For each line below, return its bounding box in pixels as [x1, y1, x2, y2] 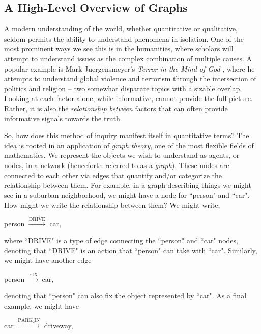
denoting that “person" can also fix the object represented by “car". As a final [4, 290, 247, 301]
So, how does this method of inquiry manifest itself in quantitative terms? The [4, 130, 249, 141]
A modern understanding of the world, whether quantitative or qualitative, [4, 23, 238, 34]
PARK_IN [18, 317, 40, 323]
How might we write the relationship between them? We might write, [4, 199, 220, 210]
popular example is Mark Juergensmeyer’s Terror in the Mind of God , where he [4, 63, 255, 74]
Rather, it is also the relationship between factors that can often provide [4, 103, 228, 113]
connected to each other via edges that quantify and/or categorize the [4, 170, 222, 180]
